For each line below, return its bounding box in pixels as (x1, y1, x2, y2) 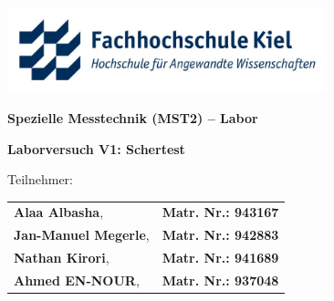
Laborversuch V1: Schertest (7, 139, 185, 158)
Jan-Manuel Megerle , (14, 225, 150, 244)
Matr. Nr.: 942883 (162, 225, 279, 244)
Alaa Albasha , (14, 202, 104, 222)
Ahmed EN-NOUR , (14, 270, 140, 289)
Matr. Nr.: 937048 (162, 270, 279, 289)
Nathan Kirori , (14, 248, 110, 267)
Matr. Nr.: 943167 (162, 202, 279, 222)
